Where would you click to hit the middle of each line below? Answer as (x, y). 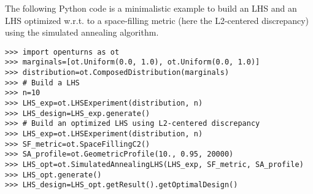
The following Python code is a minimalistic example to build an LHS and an (151, 8)
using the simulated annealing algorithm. (82, 32)
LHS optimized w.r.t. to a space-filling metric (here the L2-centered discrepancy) (157, 20)
